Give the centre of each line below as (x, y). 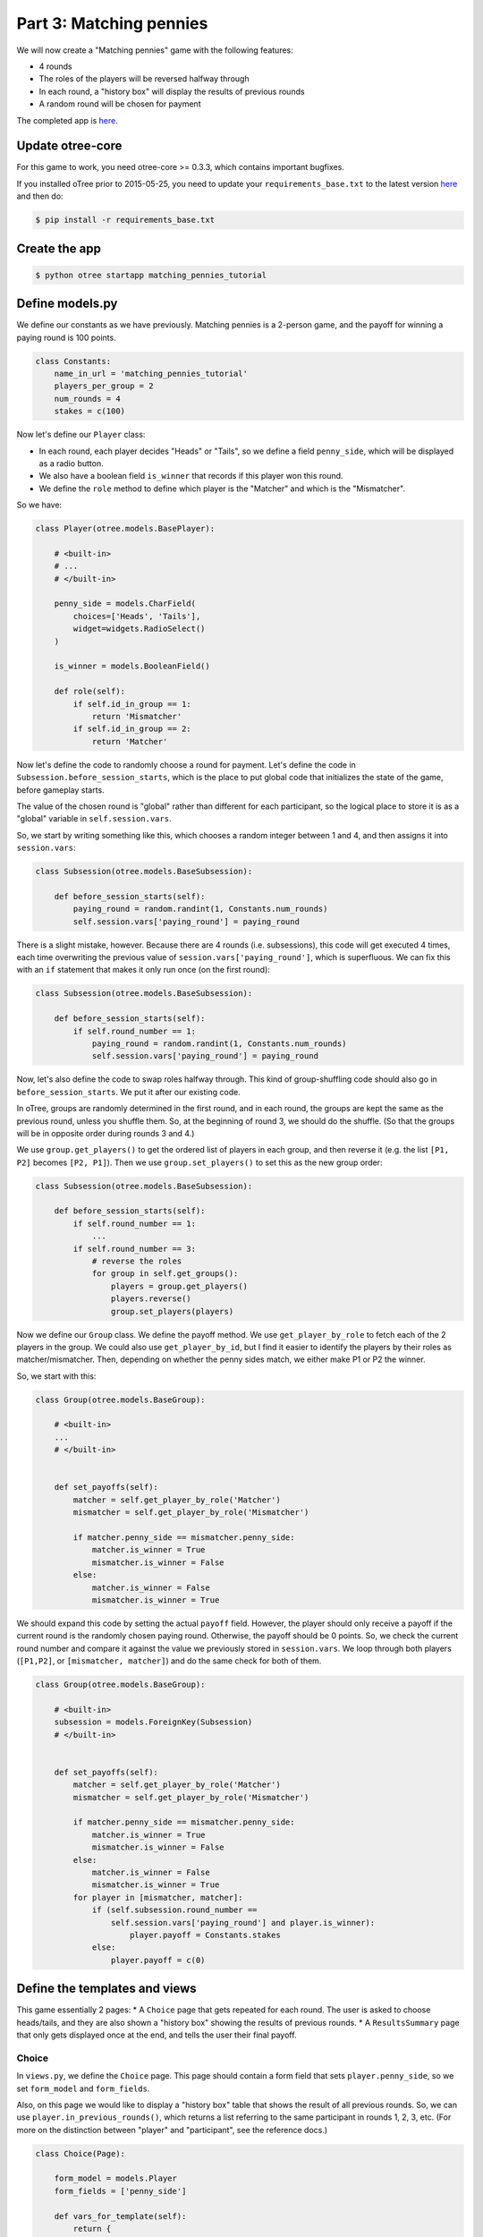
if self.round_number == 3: (135, 1249)
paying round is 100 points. (66, 337)
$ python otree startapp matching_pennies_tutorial (151, 275)
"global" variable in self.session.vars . (94, 819)
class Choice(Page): (80, 2153)
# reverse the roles (137, 1261)
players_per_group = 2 (104, 386)
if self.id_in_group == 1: (132, 704)
